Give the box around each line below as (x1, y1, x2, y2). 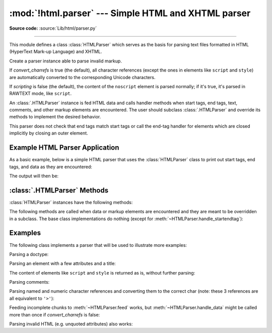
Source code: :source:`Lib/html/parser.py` (9, 25, 97, 31)
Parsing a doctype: (9, 251, 49, 257)
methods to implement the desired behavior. (9, 114, 101, 120)
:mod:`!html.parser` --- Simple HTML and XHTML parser (9, 8, 251, 19)
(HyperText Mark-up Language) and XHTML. (9, 48, 102, 55)
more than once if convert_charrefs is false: (9, 311, 100, 317)
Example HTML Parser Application (9, 144, 119, 152)
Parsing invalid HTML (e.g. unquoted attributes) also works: (9, 321, 133, 327)
